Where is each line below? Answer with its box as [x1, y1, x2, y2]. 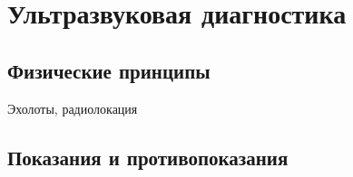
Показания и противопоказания [7, 143, 289, 171]
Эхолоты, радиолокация [7, 98, 138, 117]
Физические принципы [7, 56, 211, 84]
